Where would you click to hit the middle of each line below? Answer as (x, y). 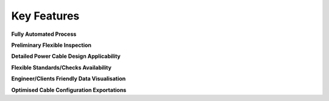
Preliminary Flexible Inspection (51, 45)
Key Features (45, 16)
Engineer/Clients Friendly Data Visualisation (69, 78)
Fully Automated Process (44, 34)
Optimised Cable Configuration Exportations (69, 90)
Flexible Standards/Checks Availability (62, 68)
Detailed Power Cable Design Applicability (66, 56)
